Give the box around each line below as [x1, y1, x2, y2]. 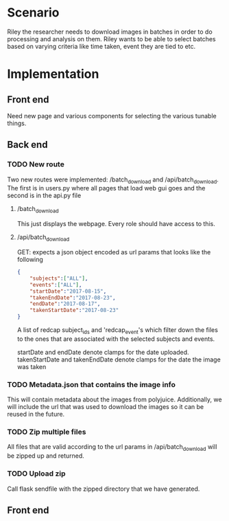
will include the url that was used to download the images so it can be [7, 403, 204, 411]
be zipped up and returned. [7, 452, 84, 460]
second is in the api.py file [7, 191, 82, 200]
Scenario [7, 5, 60, 21]
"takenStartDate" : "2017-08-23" [29, 307, 119, 314]
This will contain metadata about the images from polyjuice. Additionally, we [7, 395, 222, 403]
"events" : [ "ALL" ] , [29, 281, 82, 288]
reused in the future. [7, 410, 65, 419]
